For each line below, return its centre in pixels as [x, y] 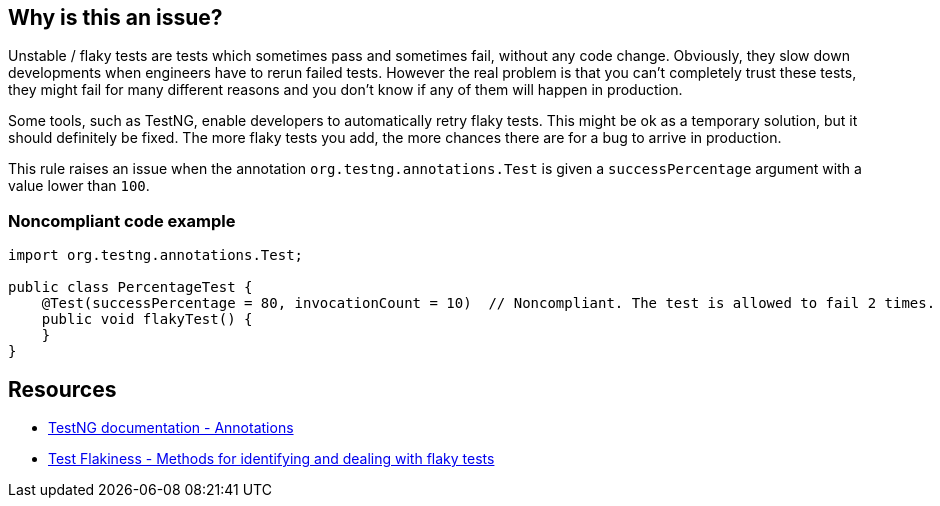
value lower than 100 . [79, 186]
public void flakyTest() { [147, 319]
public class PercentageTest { [130, 287]
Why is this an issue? [115, 17]
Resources [62, 389]
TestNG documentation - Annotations [171, 428]
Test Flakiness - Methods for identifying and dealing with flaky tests [271, 459]
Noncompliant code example [122, 220]
